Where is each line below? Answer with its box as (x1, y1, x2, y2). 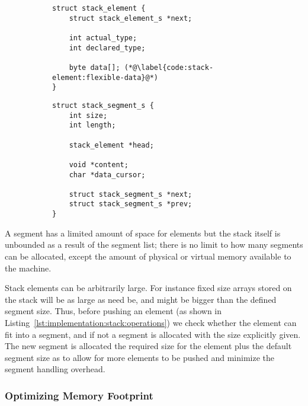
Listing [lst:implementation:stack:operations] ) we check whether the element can (5, 316, 297, 328)
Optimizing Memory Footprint (5, 388, 153, 402)
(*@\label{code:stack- (124, 63, 214, 72)
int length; (69, 121, 116, 130)
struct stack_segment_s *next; (69, 190, 192, 199)
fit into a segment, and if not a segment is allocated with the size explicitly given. (5, 328, 301, 340)
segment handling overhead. (5, 363, 105, 375)
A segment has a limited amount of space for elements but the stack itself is (5, 226, 281, 239)
